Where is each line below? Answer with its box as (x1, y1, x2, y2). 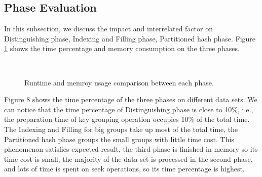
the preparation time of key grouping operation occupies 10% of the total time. (4, 114, 250, 124)
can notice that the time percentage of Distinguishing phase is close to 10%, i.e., (4, 104, 253, 114)
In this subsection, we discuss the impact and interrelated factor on (4, 23, 213, 34)
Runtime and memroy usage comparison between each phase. (24, 77, 214, 87)
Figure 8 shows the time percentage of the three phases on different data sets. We (4, 94, 257, 105)
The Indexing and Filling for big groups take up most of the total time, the (4, 123, 238, 134)
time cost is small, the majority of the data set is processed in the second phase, (4, 153, 253, 164)
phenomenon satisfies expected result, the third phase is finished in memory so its (4, 144, 258, 154)
